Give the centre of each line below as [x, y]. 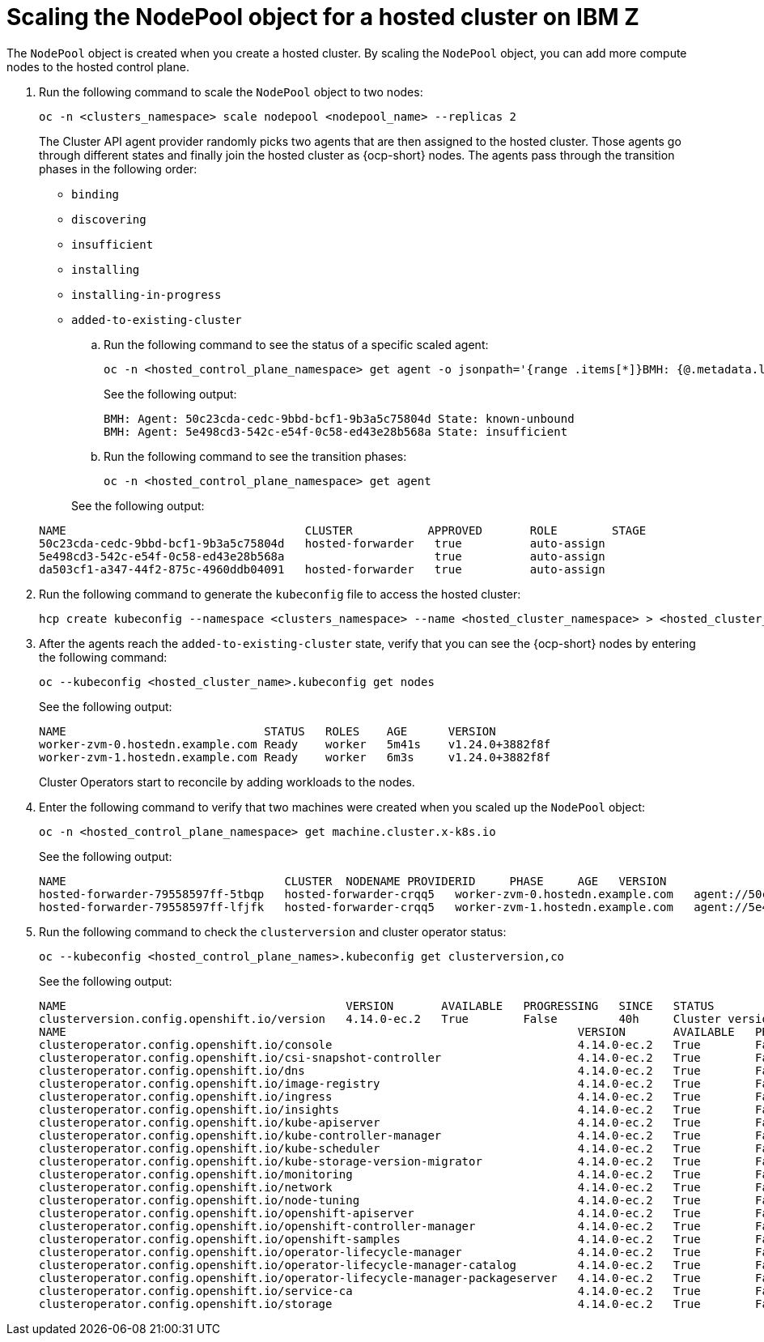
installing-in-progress [146, 294]
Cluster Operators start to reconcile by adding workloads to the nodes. [227, 782]
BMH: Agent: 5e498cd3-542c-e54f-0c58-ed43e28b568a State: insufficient [336, 431]
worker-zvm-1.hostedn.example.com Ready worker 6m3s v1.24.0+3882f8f [295, 757]
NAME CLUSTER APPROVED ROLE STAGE [343, 530]
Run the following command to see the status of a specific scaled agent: [296, 344]
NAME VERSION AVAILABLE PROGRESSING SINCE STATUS [377, 1005]
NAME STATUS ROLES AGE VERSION [267, 731]
